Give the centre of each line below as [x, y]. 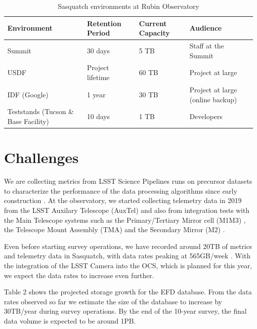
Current [153, 23]
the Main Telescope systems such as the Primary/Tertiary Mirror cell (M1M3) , [125, 220]
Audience [206, 28]
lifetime [98, 77]
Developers [206, 116]
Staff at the [207, 46]
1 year [96, 94]
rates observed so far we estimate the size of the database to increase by [113, 301]
